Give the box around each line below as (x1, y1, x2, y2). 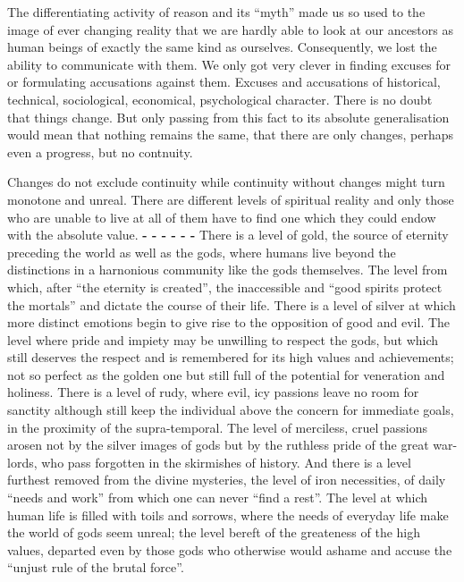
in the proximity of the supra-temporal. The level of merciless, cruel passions (7, 418, 428, 436)
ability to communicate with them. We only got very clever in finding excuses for (7, 55, 451, 73)
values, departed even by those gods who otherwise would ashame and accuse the (7, 540, 452, 559)
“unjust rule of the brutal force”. (7, 558, 184, 577)
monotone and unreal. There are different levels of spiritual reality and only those (7, 190, 454, 208)
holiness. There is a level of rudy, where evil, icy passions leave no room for (7, 383, 419, 401)
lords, (7, 452, 38, 471)
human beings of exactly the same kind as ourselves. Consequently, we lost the (7, 38, 437, 56)
